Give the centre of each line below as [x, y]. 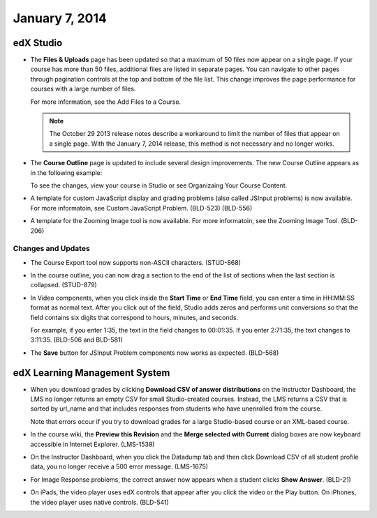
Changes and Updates [51, 249]
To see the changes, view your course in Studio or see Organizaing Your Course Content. [159, 185]
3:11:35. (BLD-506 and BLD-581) [77, 340]
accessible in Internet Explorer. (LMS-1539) [93, 444]
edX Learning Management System [91, 373]
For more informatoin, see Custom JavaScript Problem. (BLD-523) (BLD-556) [141, 208]
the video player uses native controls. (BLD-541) [99, 502]
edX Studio [38, 43]
